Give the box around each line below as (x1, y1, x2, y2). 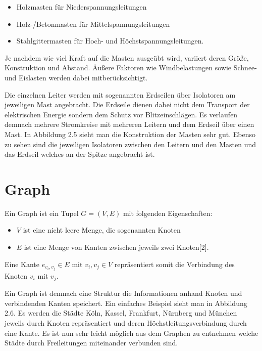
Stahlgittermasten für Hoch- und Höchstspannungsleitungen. (16, 35, 204, 46)
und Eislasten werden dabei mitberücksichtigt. (5, 72, 148, 82)
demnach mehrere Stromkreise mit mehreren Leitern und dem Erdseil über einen (5, 119, 254, 129)
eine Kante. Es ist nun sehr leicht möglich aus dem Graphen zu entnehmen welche (5, 327, 258, 338)
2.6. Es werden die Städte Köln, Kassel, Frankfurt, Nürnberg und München (5, 308, 237, 318)
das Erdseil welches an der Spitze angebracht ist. (5, 149, 155, 159)
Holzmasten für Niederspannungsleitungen (16, 2, 147, 12)
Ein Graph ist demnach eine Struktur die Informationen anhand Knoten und (5, 288, 242, 298)
